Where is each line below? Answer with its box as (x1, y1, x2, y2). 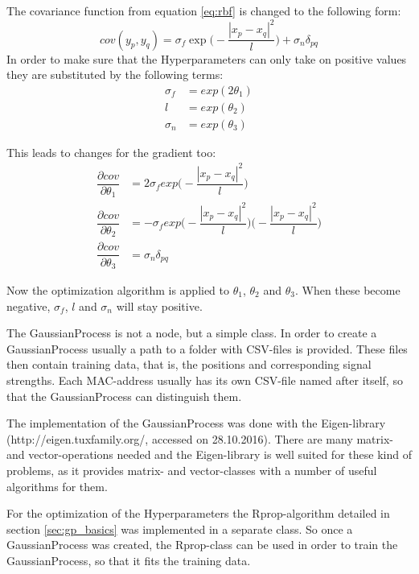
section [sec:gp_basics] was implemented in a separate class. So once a (6, 520, 353, 537)
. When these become (294, 281, 401, 298)
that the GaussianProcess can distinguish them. (6, 387, 242, 404)
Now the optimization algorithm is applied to (6, 281, 230, 298)
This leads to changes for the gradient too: (6, 143, 216, 160)
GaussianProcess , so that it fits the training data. (6, 551, 251, 568)
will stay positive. (116, 297, 203, 314)
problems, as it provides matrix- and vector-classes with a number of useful (6, 461, 377, 478)
